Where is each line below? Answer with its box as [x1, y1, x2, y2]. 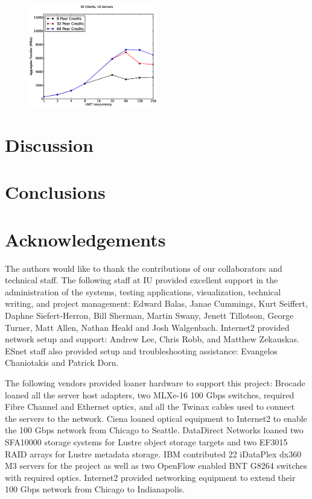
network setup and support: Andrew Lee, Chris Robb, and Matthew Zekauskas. [5, 333, 299, 345]
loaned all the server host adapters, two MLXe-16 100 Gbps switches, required [5, 388, 294, 401]
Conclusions [5, 180, 106, 204]
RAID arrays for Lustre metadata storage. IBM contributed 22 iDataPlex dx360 [5, 447, 302, 460]
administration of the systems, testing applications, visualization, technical [5, 285, 281, 298]
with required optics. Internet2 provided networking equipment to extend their [5, 471, 296, 483]
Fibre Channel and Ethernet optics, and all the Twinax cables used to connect [5, 400, 295, 413]
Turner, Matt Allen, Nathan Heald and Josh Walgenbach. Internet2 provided [5, 321, 290, 333]
